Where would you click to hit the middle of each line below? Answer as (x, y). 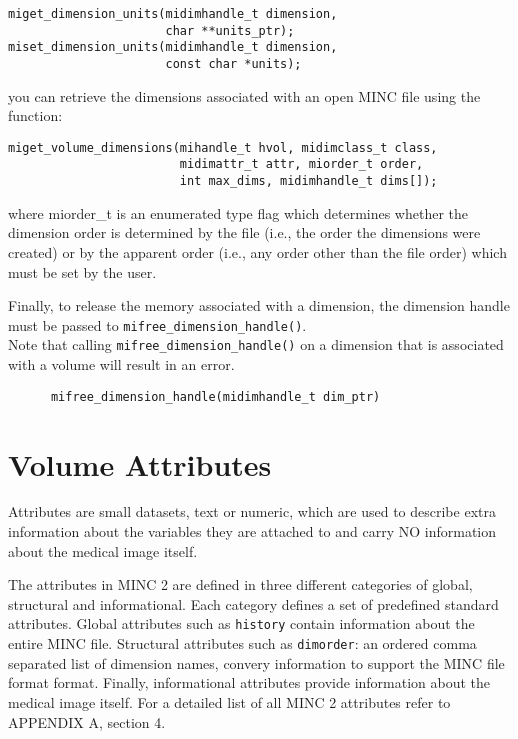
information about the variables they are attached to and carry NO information (252, 531)
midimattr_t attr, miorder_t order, (301, 164)
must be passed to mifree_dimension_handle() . (157, 324)
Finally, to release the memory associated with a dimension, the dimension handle (259, 305)
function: (35, 115)
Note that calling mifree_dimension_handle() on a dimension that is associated (256, 344)
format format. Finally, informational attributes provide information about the (249, 682)
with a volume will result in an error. (121, 364)
